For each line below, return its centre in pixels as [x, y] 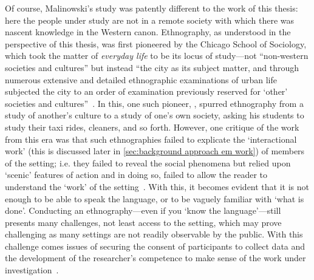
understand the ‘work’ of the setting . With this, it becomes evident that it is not [157, 186]
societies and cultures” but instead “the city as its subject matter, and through [152, 67]
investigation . [32, 270]
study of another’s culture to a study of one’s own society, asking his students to [155, 115]
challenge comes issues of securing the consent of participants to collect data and [155, 246]
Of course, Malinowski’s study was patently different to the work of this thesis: [152, 8]
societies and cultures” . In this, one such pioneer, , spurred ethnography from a [154, 103]
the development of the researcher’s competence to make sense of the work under [155, 258]
